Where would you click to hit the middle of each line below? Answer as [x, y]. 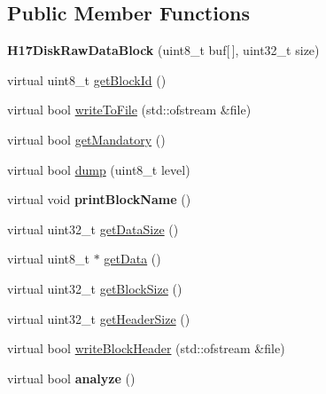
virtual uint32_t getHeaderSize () [99, 318]
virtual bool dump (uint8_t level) [99, 169]
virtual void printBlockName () [99, 199]
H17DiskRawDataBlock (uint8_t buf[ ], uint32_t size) [163, 50]
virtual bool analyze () [71, 378]
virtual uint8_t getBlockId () [87, 79]
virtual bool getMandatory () [86, 139]
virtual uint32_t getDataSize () [93, 229]
